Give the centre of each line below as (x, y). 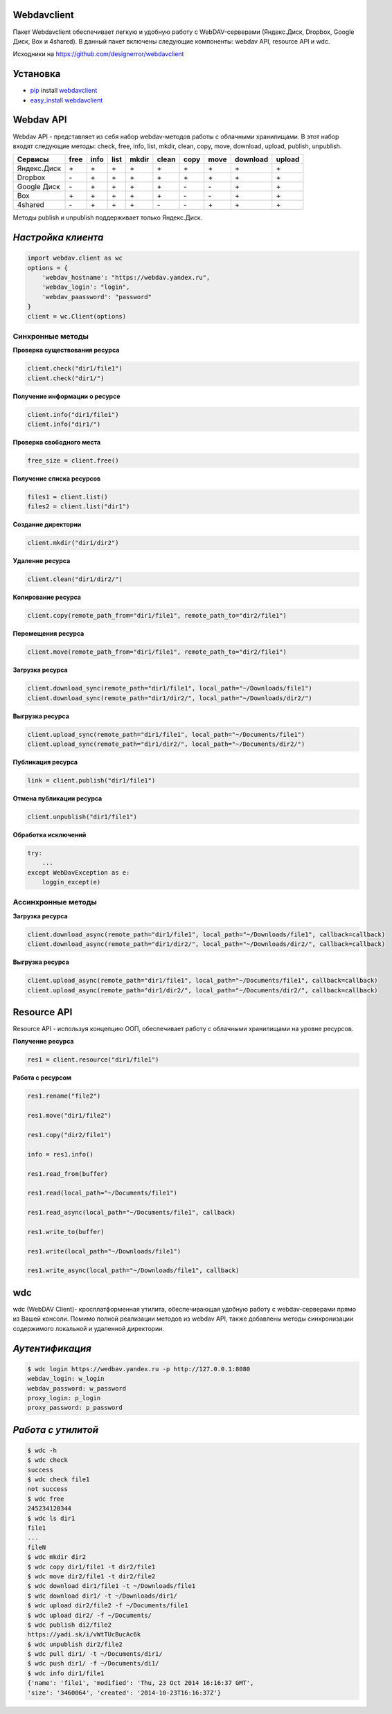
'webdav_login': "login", (86, 287)
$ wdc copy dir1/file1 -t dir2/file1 (91, 1566)
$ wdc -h (42, 1450)
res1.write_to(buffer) (66, 1232)
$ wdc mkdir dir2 (57, 1557)
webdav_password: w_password (77, 1388)
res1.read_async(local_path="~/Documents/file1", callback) (132, 1213)
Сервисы (33, 159)
